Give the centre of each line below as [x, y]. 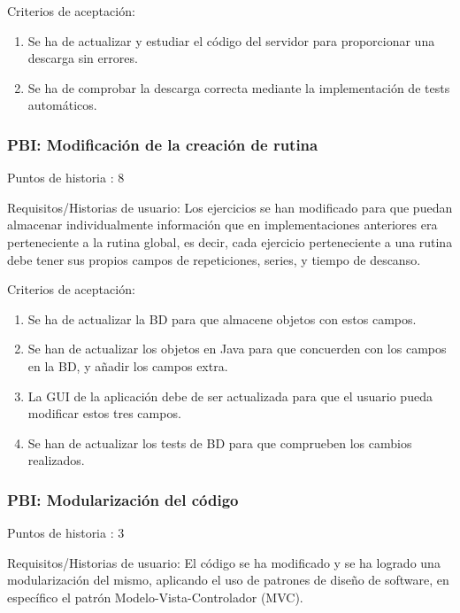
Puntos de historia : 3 [66, 533]
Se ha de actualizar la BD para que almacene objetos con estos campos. [222, 318]
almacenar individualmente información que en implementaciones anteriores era [222, 225]
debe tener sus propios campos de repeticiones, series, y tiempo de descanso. [214, 259]
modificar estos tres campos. [104, 413]
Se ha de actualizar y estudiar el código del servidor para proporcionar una [231, 40]
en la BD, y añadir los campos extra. [128, 365]
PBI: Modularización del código [123, 499]
